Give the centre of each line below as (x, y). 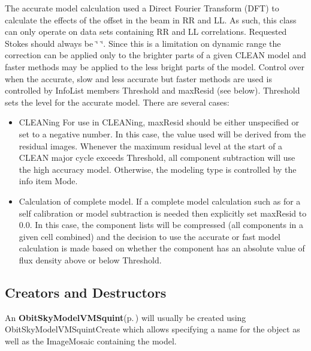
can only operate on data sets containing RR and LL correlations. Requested (146, 31)
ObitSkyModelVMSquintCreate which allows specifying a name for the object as (153, 329)
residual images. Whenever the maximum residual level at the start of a (150, 145)
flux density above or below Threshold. (90, 259)
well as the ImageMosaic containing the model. (91, 340)
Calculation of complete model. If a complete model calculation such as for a (160, 201)
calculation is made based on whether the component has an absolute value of (162, 248)
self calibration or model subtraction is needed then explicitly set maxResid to (163, 213)
